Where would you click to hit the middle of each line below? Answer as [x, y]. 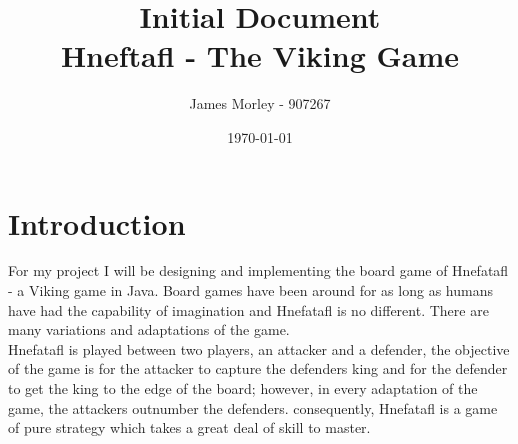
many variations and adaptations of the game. [149, 329]
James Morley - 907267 [260, 103]
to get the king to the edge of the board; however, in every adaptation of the [243, 388]
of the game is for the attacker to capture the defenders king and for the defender [258, 368]
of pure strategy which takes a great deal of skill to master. [189, 427]
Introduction [97, 222]
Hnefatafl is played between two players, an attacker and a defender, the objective [259, 348]
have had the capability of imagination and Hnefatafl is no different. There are [248, 309]
